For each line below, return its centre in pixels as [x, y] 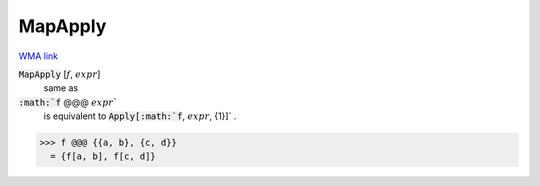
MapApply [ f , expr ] [59, 74]
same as [61, 88]
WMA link [38, 56]
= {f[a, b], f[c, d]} [103, 156]
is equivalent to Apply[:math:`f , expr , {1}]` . [140, 116]
